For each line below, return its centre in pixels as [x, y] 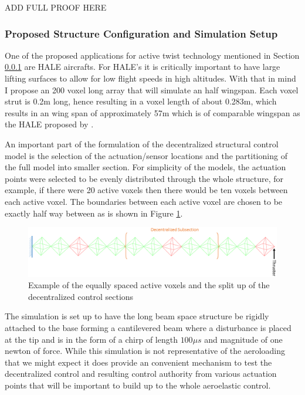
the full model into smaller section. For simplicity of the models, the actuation [145, 167]
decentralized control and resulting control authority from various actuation [141, 374]
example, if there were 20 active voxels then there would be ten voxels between [146, 190]
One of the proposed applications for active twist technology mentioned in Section [152, 55]
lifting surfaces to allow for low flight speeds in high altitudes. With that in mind [150, 78]
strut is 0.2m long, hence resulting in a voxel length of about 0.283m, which [141, 101]
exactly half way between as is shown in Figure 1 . [94, 213]
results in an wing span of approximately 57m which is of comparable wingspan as [152, 112]
